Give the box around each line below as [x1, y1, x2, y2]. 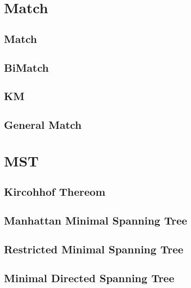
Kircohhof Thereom [4, 184, 106, 199]
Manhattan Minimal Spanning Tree [4, 213, 188, 228]
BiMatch [4, 60, 49, 75]
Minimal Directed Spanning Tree [4, 270, 174, 285]
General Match [4, 117, 82, 132]
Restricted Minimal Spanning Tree [4, 241, 184, 256]
